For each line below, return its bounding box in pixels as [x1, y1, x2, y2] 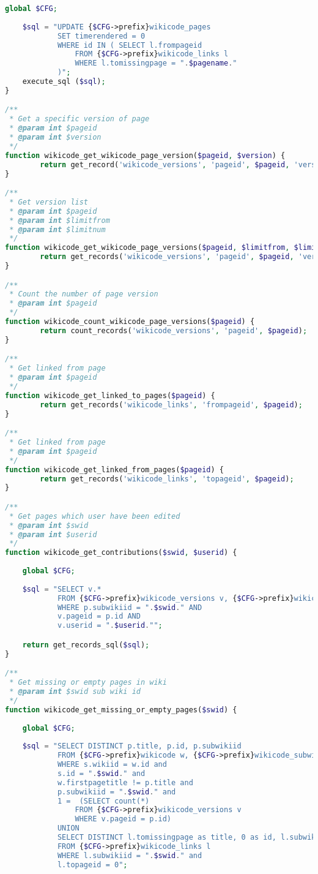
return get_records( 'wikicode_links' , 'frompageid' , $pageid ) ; [40, 400, 303, 409]
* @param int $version [9, 133, 102, 142]
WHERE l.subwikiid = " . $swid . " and [57, 851, 202, 860]
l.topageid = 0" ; [57, 860, 128, 869]
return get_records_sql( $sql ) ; [22, 640, 150, 649]
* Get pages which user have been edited [9, 511, 180, 521]
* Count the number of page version [9, 290, 158, 299]
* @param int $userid [9, 530, 97, 539]
